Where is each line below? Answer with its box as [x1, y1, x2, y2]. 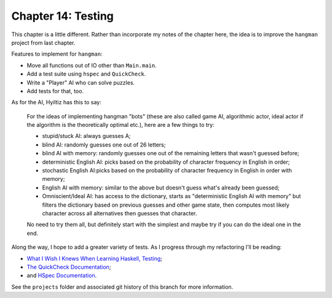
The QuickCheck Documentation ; [26, 263, 111, 270]
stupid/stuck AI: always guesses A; [42, 132, 131, 140]
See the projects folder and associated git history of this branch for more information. [11, 283, 234, 291]
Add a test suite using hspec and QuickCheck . [26, 71, 146, 78]
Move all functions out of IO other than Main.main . [26, 61, 157, 69]
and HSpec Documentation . [26, 272, 97, 279]
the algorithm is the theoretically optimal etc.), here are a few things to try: [26, 121, 215, 129]
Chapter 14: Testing [11, 9, 114, 23]
